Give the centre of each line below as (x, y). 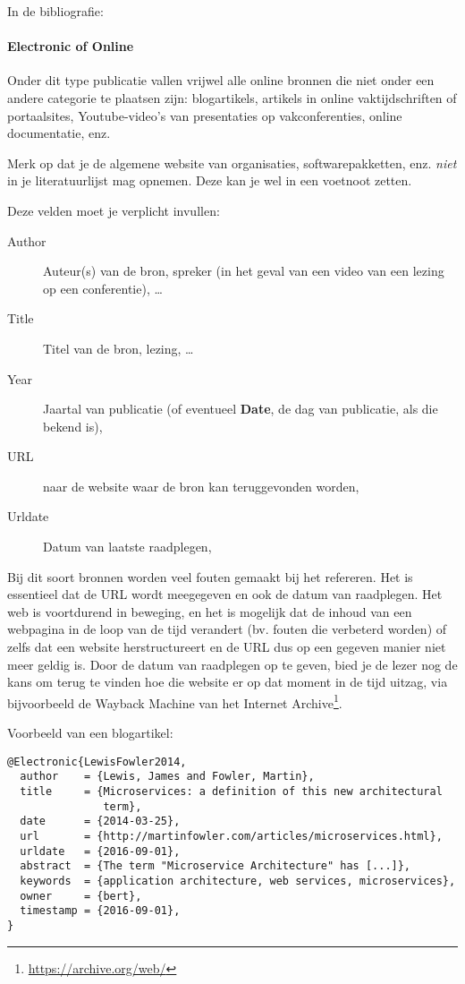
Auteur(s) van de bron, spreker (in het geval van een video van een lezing (244, 271)
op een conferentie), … (103, 288)
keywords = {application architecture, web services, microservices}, (238, 881)
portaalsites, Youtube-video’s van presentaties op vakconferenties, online (205, 115)
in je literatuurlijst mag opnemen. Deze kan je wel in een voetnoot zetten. (210, 180)
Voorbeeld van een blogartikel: (90, 733)
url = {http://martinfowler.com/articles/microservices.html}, (231, 836)
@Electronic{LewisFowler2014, (97, 762)
